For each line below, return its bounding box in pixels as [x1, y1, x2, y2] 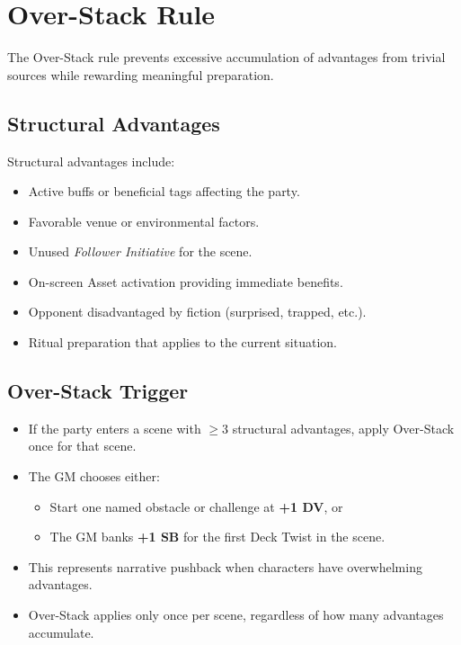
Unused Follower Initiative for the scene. [28, 242, 253, 261]
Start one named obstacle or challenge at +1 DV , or [49, 497, 343, 515]
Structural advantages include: [7, 151, 175, 170]
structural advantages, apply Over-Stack [232, 418, 455, 437]
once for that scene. [28, 436, 137, 455]
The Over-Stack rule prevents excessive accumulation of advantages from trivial [7, 48, 446, 67]
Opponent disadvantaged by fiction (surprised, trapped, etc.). [28, 302, 367, 321]
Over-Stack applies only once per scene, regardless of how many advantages [28, 605, 444, 624]
